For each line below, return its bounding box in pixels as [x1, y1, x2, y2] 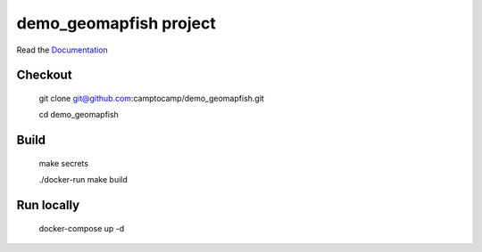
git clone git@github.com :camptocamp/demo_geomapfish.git [38, 93, 265, 103]
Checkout [16, 68, 72, 83]
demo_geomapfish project [16, 13, 216, 33]
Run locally [16, 197, 80, 213]
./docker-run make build [38, 175, 129, 185]
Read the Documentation [16, 45, 109, 55]
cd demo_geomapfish [38, 110, 120, 120]
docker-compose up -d [38, 223, 125, 233]
